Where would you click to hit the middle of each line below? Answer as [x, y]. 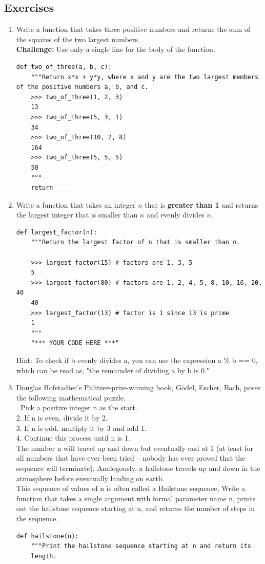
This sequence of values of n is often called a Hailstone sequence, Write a [131, 488]
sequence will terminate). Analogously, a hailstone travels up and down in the [138, 468]
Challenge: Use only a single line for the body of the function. [116, 49]
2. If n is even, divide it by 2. [62, 417]
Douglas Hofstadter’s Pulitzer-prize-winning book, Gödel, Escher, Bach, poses [138, 387]
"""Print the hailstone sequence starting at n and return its [141, 546]
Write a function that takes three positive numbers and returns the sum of [133, 29]
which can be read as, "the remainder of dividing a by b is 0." [113, 370]
